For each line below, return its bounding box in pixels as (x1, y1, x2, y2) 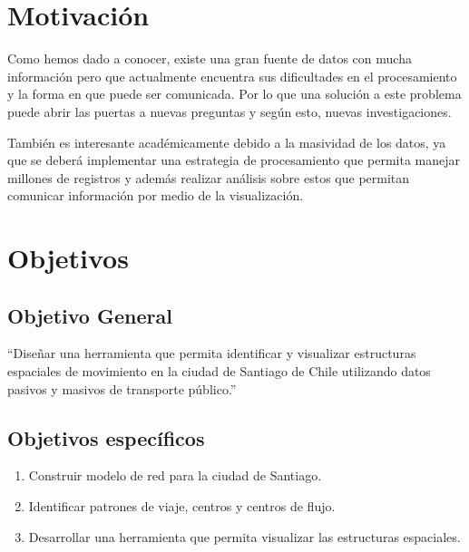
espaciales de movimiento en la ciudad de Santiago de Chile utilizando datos (7, 362, 431, 381)
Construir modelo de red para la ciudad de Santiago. (28, 466, 322, 485)
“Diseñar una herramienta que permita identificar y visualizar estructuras (7, 344, 416, 363)
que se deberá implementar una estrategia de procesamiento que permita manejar (7, 150, 460, 169)
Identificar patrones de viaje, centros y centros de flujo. (28, 497, 336, 516)
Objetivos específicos (7, 423, 205, 451)
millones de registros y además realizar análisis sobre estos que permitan (7, 168, 410, 187)
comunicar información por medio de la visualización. (7, 186, 304, 205)
